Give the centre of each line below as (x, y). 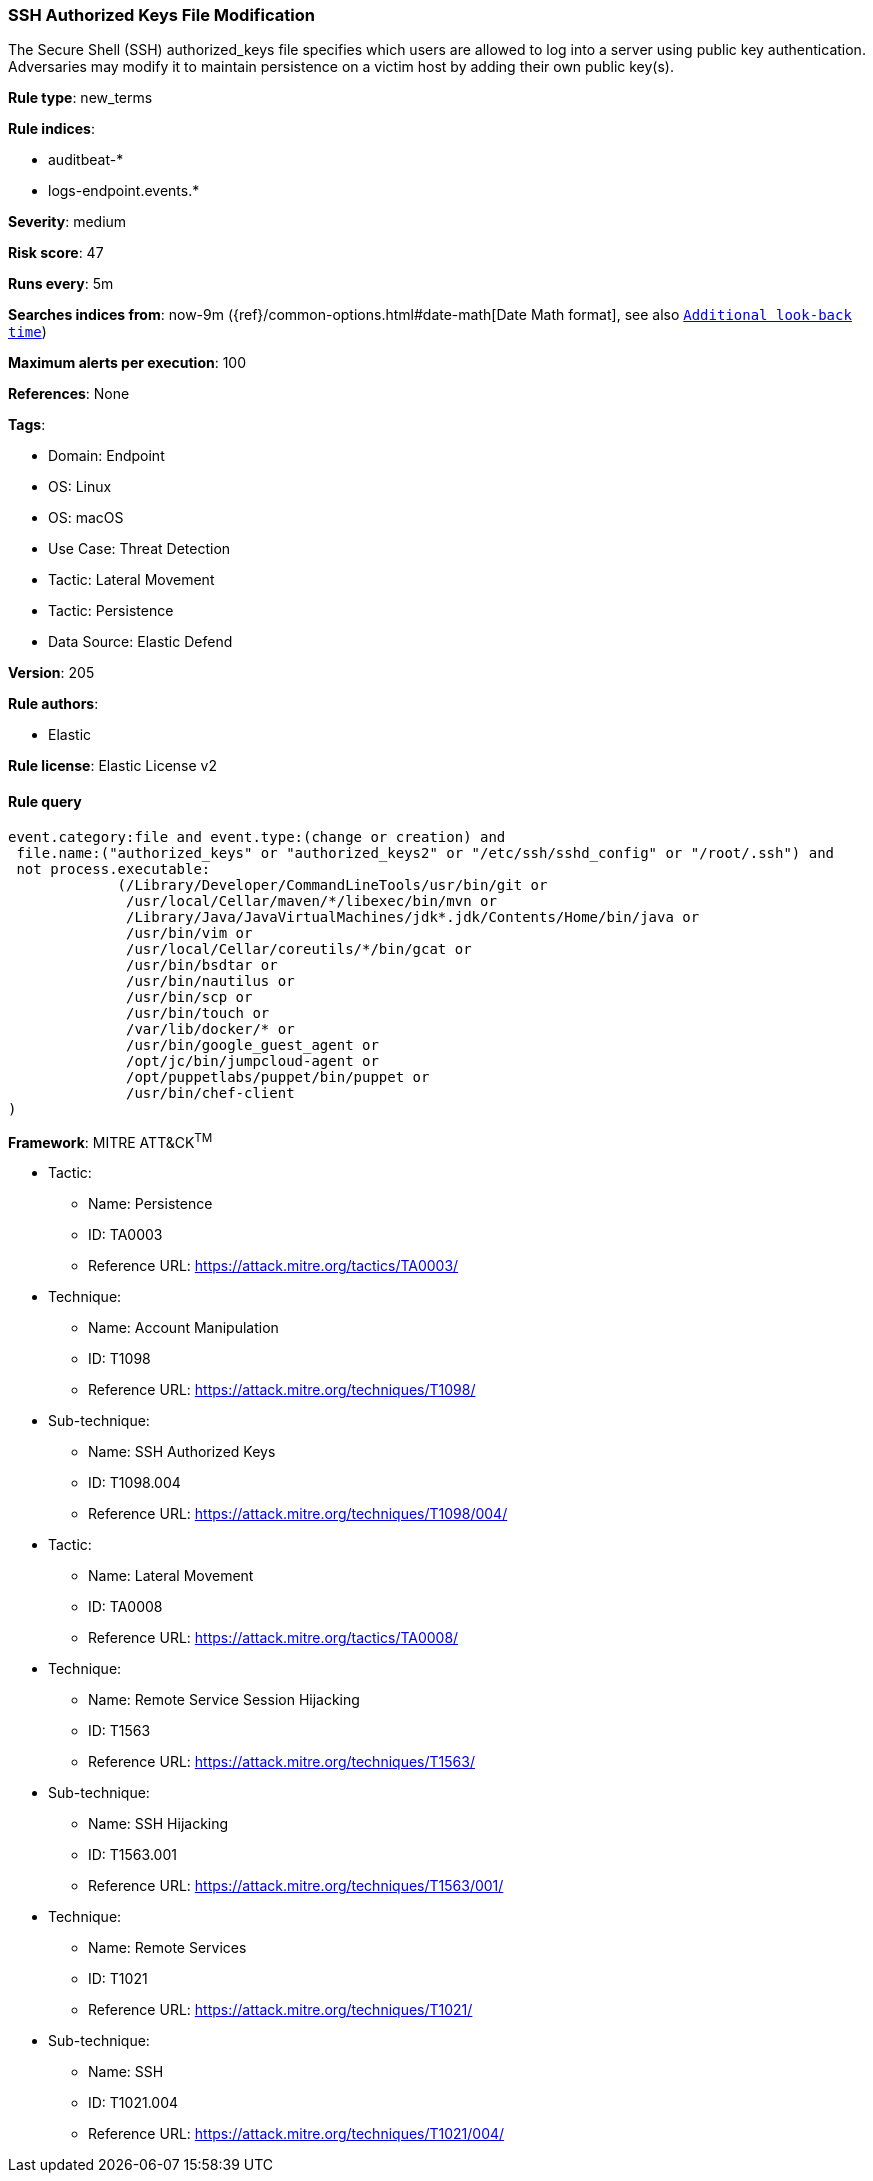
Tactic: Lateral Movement (131, 580)
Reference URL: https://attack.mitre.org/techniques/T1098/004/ (298, 1514)
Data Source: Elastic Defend (140, 642)
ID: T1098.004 (134, 1483)
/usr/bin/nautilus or (210, 980)
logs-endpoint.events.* (124, 191)
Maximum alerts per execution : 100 (127, 363)
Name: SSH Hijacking (158, 1824)
